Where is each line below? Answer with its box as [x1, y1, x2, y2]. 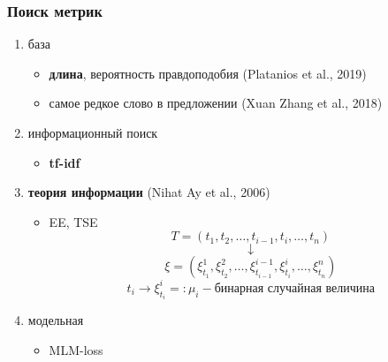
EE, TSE [49, 212, 98, 230]
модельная [27, 311, 84, 329]
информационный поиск [27, 124, 158, 141]
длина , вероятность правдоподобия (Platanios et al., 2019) [49, 64, 367, 82]
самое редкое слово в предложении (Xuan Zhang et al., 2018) [49, 94, 383, 112]
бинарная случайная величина [214, 282, 375, 295]
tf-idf [49, 153, 80, 171]
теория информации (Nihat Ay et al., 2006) [27, 183, 270, 201]
